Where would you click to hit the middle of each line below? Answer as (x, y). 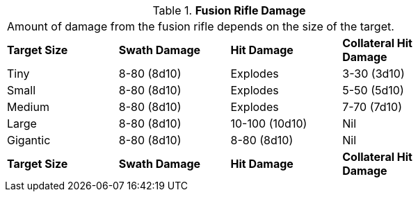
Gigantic (29, 140)
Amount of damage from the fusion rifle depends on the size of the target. (201, 26)
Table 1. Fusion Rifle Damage (229, 10)
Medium (28, 107)
